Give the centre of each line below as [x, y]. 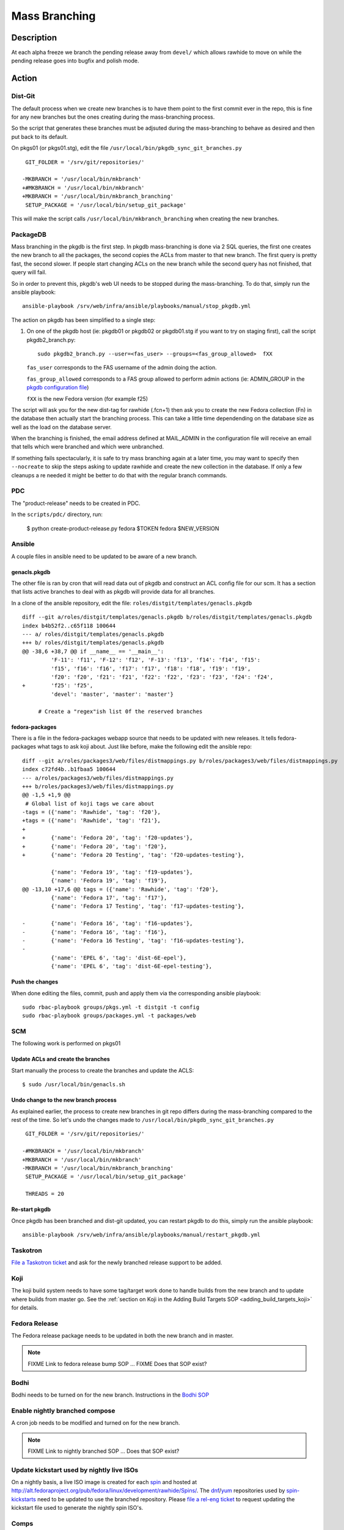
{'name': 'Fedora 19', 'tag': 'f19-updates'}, [122, 872]
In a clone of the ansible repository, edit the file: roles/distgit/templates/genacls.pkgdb [132, 603]
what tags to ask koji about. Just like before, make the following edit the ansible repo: [145, 747]
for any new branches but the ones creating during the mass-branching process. [113, 117]
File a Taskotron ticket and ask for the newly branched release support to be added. [117, 1263]
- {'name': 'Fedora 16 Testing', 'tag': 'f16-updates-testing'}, [133, 940]
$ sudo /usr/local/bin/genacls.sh [74, 1084]
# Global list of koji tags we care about [90, 804]
